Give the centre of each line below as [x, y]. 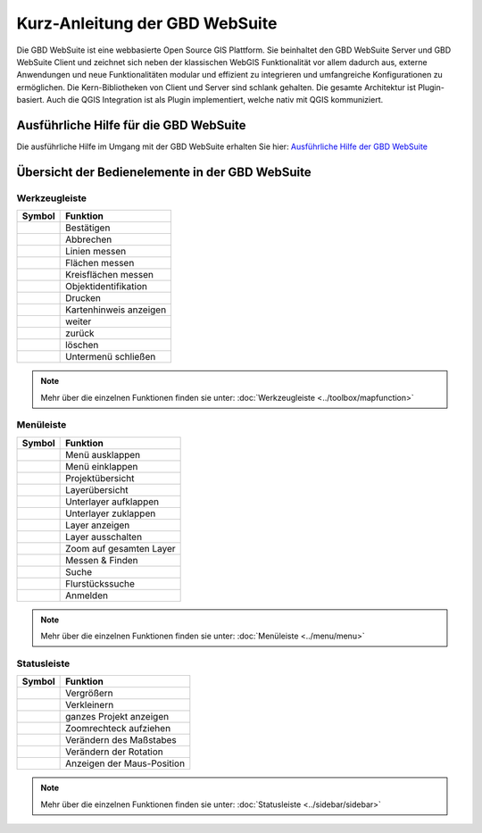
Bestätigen [88, 228]
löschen [82, 346]
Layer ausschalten [104, 537]
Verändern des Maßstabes [121, 740]
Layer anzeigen [98, 525]
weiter [79, 321]
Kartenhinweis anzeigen [116, 310]
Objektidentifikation [106, 287]
